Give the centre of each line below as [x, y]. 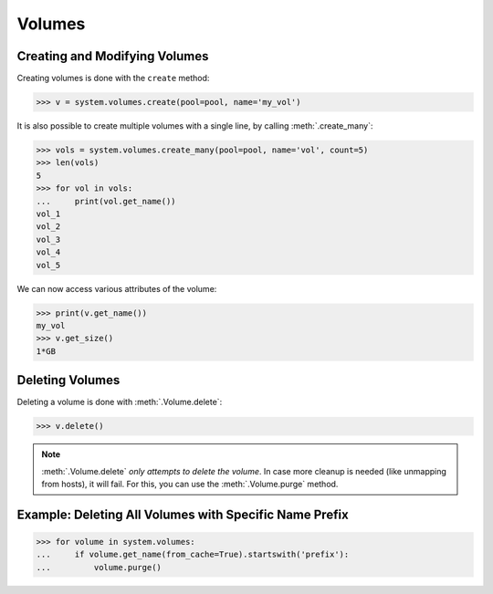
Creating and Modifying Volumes [113, 56]
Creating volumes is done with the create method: [113, 78]
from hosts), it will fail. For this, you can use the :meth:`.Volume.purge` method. [190, 484]
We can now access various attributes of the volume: [117, 288]
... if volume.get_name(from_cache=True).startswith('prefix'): [193, 555]
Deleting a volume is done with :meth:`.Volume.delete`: [120, 402]
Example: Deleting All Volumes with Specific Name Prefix [183, 514]
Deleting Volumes [68, 380]
